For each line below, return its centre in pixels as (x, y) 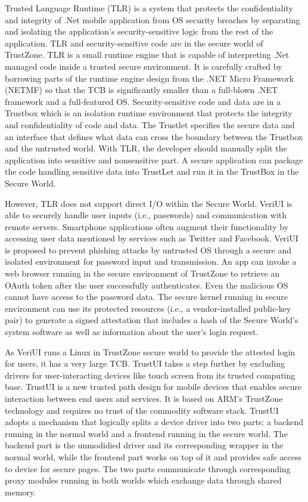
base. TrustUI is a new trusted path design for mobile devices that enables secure (153, 387)
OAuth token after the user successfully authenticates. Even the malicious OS (147, 285)
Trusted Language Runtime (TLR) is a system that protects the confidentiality (149, 8)
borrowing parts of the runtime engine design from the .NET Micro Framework (150, 78)
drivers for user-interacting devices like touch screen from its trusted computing (150, 375)
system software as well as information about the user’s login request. (132, 332)
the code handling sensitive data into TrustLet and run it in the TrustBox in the (152, 171)
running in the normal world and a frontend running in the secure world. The (146, 433)
